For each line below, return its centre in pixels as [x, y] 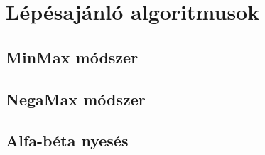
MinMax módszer [72, 57]
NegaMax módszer [76, 98]
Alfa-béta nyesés [67, 140]
